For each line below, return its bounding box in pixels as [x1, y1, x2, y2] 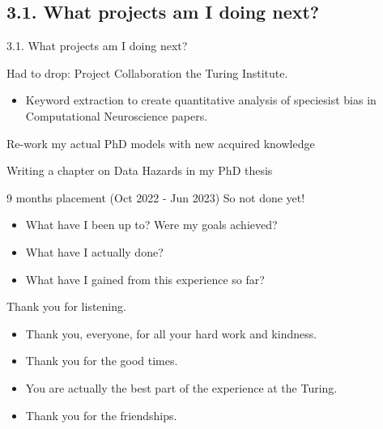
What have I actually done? [25, 243, 164, 260]
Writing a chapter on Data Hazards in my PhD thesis [6, 162, 273, 179]
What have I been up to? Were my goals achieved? [25, 216, 278, 233]
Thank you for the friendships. [25, 406, 177, 423]
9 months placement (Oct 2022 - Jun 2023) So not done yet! [6, 189, 305, 206]
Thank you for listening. [6, 298, 126, 315]
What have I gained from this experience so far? [25, 270, 265, 287]
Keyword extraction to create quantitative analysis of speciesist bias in [25, 91, 377, 108]
